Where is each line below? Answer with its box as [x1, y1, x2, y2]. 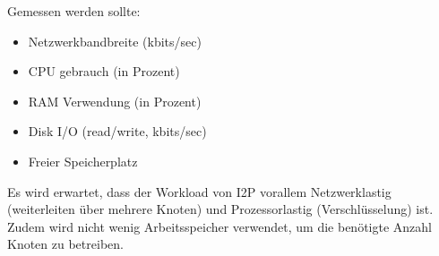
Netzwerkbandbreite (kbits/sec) [28, 31, 202, 50]
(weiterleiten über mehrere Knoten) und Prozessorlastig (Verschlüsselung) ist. [7, 200, 434, 218]
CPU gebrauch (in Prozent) [28, 62, 180, 81]
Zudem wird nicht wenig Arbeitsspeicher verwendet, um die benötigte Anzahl [7, 217, 432, 235]
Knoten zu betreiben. [7, 235, 124, 253]
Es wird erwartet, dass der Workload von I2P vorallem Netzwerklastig [7, 182, 392, 201]
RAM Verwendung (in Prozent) [28, 91, 202, 110]
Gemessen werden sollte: [7, 2, 141, 20]
